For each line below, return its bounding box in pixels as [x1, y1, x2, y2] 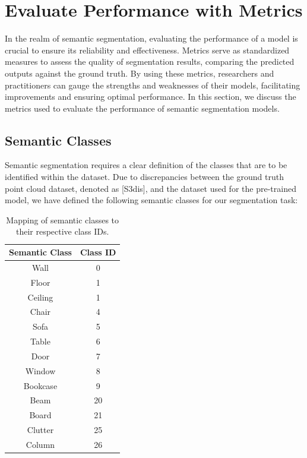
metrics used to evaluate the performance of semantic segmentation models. [5, 102, 280, 114]
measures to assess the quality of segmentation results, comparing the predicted [5, 55, 295, 68]
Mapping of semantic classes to [6, 213, 119, 226]
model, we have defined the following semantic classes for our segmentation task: [5, 194, 298, 206]
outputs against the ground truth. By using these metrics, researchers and [5, 67, 274, 79]
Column [26, 438, 55, 451]
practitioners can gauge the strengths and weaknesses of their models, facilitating [5, 78, 300, 91]
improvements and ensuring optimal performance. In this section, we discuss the [5, 90, 296, 103]
